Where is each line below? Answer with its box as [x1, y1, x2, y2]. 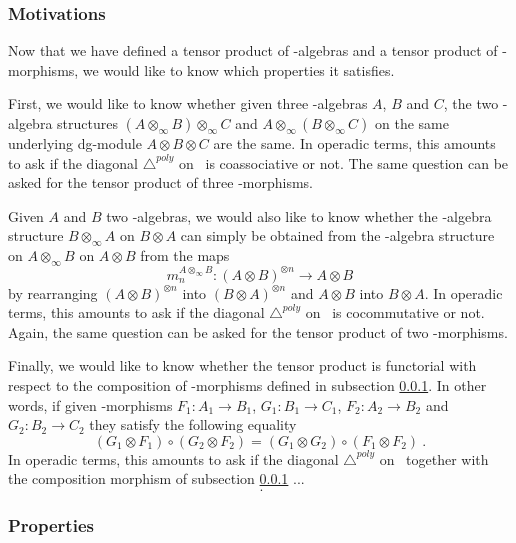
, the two [443, 93, 499, 114]
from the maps [140, 245, 230, 266]
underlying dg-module [8, 133, 142, 153]
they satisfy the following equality [89, 414, 297, 435]
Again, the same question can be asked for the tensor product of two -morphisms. [8, 321, 508, 342]
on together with [379, 448, 489, 469]
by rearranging [8, 282, 98, 303]
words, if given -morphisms [8, 394, 173, 415]
